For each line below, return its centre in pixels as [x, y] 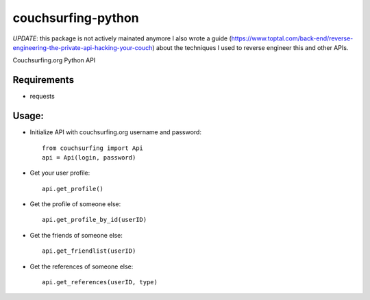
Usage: [28, 116]
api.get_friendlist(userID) [89, 251]
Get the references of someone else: [82, 266]
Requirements [44, 80]
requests [42, 97]
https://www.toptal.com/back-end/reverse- [292, 38]
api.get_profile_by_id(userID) [95, 220]
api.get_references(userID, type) [100, 282]
